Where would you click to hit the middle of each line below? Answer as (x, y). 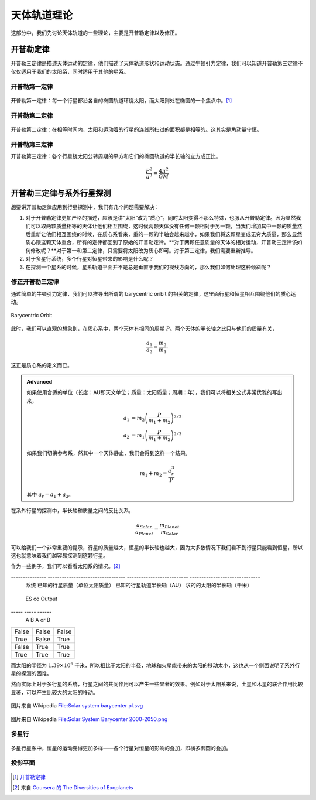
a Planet (144, 533)
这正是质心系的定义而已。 (42, 365)
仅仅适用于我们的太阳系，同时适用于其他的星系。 (70, 71)
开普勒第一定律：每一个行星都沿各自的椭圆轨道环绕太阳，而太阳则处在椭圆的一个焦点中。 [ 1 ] (121, 100)
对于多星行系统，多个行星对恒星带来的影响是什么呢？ (90, 259)
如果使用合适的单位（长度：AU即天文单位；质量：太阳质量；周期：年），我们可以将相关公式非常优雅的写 (152, 392)
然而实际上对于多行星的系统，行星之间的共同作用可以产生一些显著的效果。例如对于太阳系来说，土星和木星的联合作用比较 (157, 684)
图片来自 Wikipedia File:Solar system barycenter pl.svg (77, 706)
